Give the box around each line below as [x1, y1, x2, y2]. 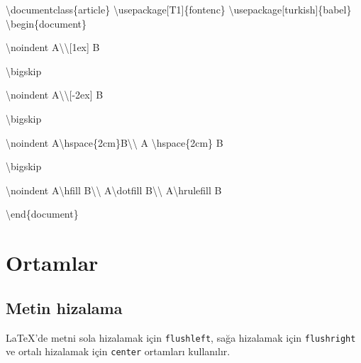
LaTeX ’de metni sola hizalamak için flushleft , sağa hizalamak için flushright [6, 330, 356, 345]
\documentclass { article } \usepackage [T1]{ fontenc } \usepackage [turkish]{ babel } [6, 2, 352, 16]
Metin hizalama [6, 296, 123, 318]
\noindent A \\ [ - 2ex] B [6, 87, 104, 102]
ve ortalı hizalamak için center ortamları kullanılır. [6, 344, 231, 359]
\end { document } [6, 206, 79, 221]
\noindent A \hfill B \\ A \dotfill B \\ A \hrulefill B [6, 182, 222, 197]
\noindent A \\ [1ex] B [6, 40, 100, 55]
